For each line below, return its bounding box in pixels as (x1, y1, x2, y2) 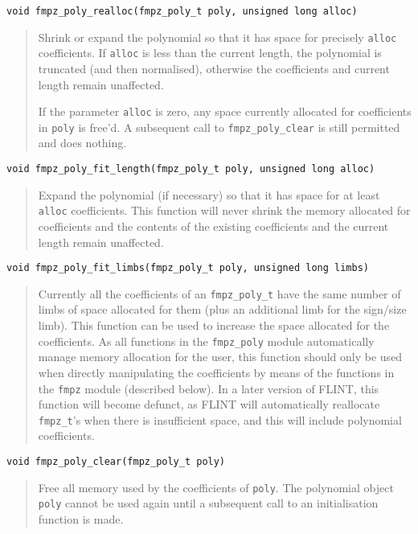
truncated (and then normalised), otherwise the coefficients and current (38, 60, 390, 76)
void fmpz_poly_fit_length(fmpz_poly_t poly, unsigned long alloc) (6, 163, 375, 175)
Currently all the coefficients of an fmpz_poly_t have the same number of (38, 285, 401, 302)
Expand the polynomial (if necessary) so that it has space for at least (38, 186, 380, 203)
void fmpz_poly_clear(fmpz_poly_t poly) (6, 456, 226, 467)
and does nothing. (38, 134, 127, 151)
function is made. (38, 510, 124, 527)
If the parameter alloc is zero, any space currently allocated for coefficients (38, 103, 412, 120)
